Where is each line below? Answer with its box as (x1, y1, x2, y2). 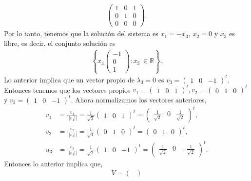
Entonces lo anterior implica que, (4, 158, 103, 168)
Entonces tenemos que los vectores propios (4, 84, 131, 95)
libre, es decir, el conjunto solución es (4, 38, 116, 48)
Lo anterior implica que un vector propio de (4, 74, 135, 84)
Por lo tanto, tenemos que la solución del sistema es (4, 28, 158, 39)
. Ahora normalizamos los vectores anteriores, (71, 94, 207, 104)
